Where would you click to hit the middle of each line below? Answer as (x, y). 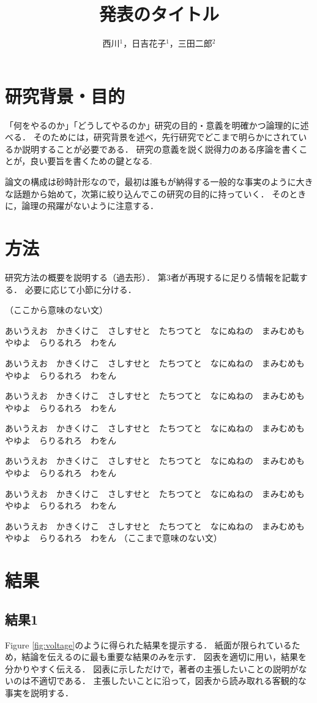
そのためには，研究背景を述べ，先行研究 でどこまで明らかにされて (166, 137)
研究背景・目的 (65, 95)
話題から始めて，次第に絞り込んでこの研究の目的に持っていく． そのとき (160, 193)
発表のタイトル (159, 14)
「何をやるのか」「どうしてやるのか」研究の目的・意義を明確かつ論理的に (153, 125)
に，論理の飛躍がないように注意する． (82, 206)
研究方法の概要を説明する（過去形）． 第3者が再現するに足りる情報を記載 (152, 277)
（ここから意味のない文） (56, 310)
